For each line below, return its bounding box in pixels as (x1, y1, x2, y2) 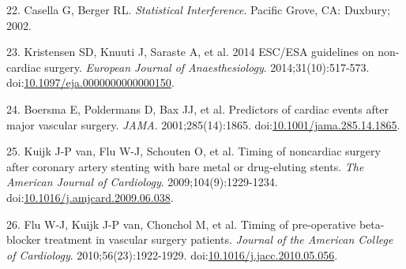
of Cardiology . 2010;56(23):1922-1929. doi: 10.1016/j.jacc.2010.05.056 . (6, 246, 338, 263)
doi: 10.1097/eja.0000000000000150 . (6, 74, 175, 91)
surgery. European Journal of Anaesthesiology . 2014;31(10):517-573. (44, 58, 370, 75)
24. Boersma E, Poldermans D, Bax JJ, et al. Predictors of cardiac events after (6, 100, 389, 117)
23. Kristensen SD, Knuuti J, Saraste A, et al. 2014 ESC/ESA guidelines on (6, 43, 374, 60)
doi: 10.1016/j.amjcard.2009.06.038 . (6, 189, 174, 205)
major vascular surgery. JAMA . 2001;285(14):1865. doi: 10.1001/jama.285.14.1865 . (6, 116, 400, 133)
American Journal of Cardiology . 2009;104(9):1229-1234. (6, 174, 278, 190)
